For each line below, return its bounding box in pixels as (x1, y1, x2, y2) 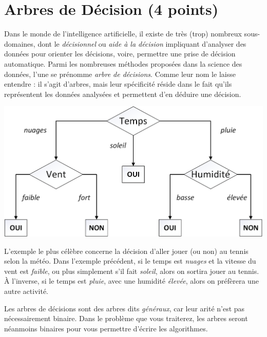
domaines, (4, 38, 35, 49)
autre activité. (4, 285, 48, 296)
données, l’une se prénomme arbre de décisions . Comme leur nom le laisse (4, 68, 236, 79)
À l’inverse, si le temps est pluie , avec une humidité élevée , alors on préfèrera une (4, 275, 259, 286)
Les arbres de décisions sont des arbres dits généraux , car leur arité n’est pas (4, 303, 245, 313)
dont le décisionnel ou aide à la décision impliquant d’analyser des (37, 38, 246, 49)
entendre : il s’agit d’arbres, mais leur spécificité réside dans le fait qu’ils (4, 78, 232, 89)
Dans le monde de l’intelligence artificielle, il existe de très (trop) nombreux (4, 28, 242, 39)
